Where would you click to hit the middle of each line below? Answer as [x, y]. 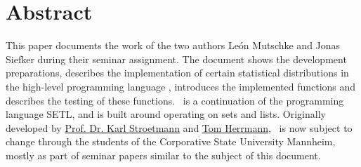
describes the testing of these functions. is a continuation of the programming [175, 100]
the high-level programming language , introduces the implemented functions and [181, 86]
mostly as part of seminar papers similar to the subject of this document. [163, 155]
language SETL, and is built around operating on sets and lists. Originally [166, 114]
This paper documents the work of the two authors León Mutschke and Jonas [173, 45]
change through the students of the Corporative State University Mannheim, [171, 141]
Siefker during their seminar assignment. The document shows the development [176, 59]
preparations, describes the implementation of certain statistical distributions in [177, 73]
